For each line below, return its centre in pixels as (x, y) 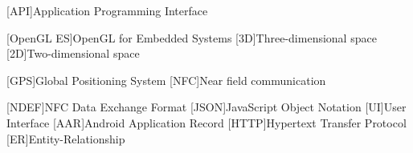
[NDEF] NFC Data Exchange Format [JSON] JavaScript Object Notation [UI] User (206, 107)
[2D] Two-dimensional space (73, 53)
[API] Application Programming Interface (107, 10)
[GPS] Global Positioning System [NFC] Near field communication (166, 80)
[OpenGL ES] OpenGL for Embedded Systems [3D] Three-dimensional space (192, 37)
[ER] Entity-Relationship (66, 138)
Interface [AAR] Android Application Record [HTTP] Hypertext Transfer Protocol (206, 122)
